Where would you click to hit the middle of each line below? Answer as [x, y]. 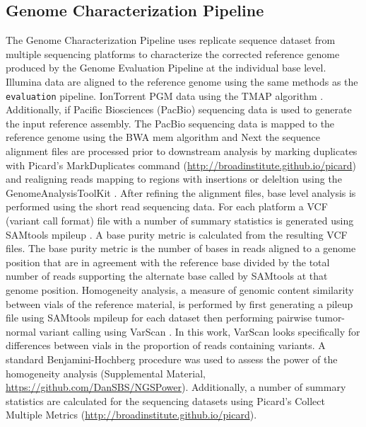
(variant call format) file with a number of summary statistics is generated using [180, 220]
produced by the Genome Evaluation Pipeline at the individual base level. [166, 68]
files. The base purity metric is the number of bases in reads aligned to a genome [181, 248]
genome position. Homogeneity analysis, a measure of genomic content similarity [180, 289]
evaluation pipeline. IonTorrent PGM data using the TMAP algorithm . [165, 95]
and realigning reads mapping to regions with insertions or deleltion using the [174, 179]
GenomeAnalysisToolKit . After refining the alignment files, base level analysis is [181, 192]
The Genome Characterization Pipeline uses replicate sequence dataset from [171, 40]
